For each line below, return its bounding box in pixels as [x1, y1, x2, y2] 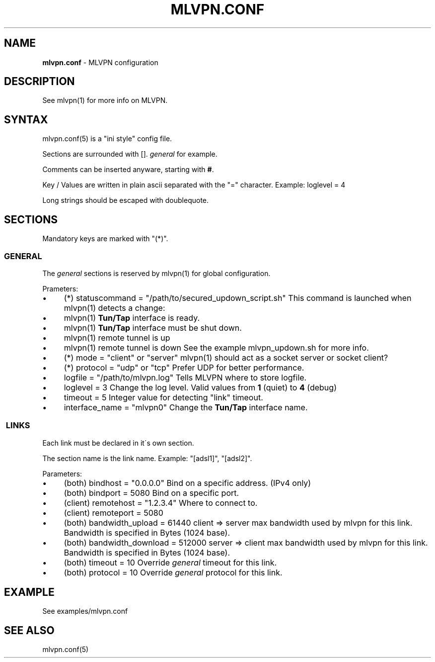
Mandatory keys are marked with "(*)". [42, 234, 168, 243]
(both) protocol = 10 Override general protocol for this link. [64, 567, 283, 577]
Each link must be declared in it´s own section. [42, 438, 194, 447]
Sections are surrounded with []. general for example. [42, 150, 217, 159]
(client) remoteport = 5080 [64, 507, 163, 518]
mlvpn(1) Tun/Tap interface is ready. [64, 312, 200, 323]
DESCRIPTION [4, 75, 75, 88]
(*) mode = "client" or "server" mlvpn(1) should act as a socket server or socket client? [64, 352, 388, 363]
